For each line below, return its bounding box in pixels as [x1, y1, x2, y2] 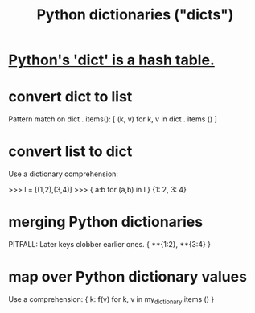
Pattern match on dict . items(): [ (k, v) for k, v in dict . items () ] [8, 114, 217, 124]
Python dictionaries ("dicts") [36, 6, 234, 24]
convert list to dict [8, 142, 133, 161]
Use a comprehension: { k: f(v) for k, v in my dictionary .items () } [8, 294, 215, 306]
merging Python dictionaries [8, 213, 204, 231]
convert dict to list [8, 88, 133, 106]
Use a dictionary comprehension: [8, 169, 119, 179]
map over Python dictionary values [8, 268, 248, 286]
